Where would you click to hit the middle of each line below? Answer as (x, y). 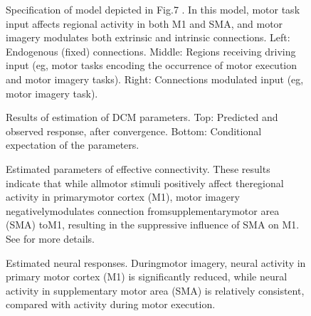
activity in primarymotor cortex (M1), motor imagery (123, 197)
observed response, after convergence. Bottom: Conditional (134, 131)
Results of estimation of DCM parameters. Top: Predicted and (142, 117)
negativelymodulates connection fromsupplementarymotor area (143, 210)
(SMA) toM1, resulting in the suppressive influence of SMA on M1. (153, 225)
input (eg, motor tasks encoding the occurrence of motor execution (152, 65)
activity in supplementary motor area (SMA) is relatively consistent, (155, 290)
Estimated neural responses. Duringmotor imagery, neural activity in (156, 262)
